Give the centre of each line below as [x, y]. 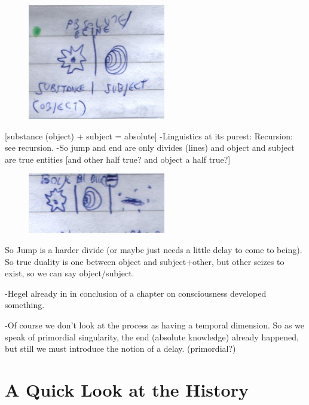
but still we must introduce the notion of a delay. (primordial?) [120, 348]
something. [25, 305]
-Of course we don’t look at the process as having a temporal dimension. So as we [155, 325]
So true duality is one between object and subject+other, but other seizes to [145, 261]
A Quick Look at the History [127, 389]
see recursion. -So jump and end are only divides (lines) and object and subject [150, 147]
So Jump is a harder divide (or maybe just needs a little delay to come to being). [154, 249]
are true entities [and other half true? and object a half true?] [118, 159]
